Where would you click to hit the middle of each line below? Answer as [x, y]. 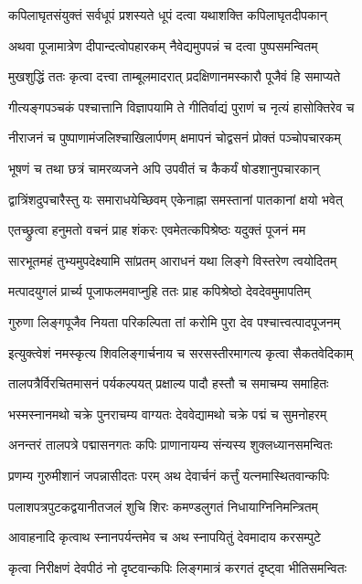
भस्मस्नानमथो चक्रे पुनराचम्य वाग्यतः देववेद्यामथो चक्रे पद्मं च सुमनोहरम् [168, 414]
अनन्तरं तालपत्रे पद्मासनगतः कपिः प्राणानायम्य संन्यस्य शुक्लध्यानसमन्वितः [170, 445]
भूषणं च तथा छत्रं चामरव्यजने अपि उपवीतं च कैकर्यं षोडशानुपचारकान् [164, 168]
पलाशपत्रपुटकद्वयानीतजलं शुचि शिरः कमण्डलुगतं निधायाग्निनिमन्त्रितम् [163, 506]
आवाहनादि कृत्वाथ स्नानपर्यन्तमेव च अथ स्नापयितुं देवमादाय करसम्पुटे [165, 537]
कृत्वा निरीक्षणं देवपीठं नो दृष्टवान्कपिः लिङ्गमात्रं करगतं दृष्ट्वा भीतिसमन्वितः [177, 567]
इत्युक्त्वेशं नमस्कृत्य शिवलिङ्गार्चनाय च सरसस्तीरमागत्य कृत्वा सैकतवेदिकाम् [181, 352]
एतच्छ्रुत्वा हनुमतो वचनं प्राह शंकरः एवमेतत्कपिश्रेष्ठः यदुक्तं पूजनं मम [157, 230]
